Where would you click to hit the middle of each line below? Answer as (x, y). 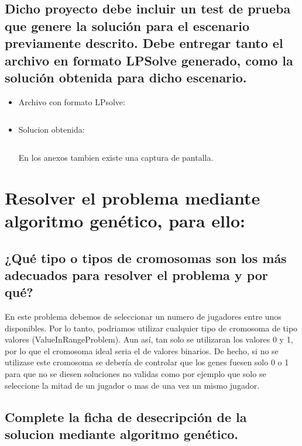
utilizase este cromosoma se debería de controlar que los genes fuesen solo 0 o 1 (147, 362)
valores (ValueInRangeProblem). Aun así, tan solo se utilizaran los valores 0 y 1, (149, 339)
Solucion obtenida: (52, 129)
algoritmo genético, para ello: (125, 220)
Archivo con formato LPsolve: (72, 101)
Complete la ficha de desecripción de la (126, 416)
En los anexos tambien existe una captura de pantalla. (116, 157)
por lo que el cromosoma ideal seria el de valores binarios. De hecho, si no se (142, 350)
